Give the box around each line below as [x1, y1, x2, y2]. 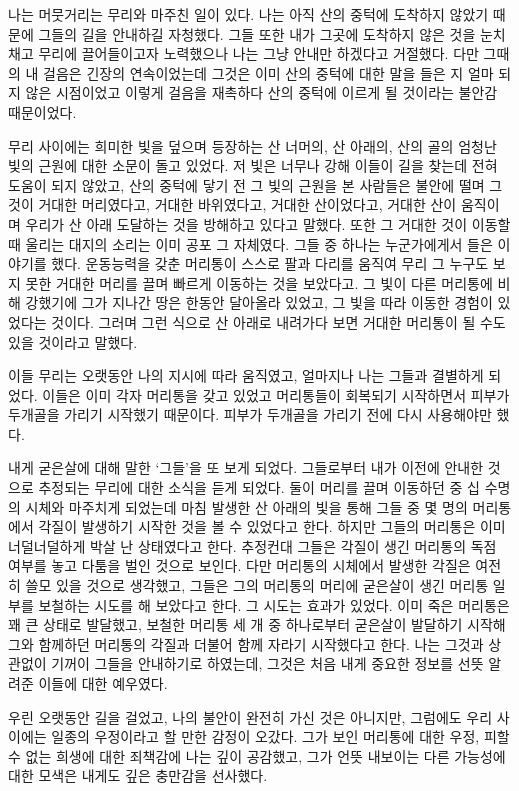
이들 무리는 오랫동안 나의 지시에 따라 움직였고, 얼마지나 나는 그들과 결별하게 [8, 365, 484, 386]
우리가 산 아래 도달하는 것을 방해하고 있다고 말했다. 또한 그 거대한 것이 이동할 [25, 213, 511, 234]
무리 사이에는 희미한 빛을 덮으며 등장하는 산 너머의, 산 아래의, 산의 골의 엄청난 [8, 135, 497, 156]
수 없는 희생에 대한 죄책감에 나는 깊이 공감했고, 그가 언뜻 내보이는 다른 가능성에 [8, 745, 506, 766]
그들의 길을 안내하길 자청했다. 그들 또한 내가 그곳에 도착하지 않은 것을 [38, 23, 476, 44]
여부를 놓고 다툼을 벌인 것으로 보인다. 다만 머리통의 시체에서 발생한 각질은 [8, 555, 471, 576]
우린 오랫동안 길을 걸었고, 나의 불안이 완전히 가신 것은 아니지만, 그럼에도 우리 [8, 706, 493, 727]
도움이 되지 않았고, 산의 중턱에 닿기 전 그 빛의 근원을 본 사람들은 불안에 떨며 [8, 174, 485, 195]
